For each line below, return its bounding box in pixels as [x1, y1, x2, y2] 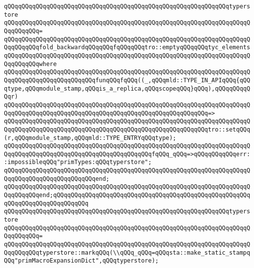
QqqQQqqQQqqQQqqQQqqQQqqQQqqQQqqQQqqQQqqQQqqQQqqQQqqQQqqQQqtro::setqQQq [4, 126, 251, 133]
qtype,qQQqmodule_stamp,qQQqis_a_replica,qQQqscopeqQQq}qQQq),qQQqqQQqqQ [4, 85, 251, 92]
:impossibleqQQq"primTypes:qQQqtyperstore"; [4, 159, 152, 166]
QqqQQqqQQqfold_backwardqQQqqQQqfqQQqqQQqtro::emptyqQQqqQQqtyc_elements [4, 44, 251, 51]
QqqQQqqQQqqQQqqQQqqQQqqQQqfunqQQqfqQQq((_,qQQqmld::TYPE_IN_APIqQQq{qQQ [4, 76, 251, 84]
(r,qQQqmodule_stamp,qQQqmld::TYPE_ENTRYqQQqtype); [4, 134, 176, 141]
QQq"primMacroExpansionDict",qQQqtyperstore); [4, 257, 159, 265]
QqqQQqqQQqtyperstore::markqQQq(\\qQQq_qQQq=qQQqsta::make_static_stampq [4, 249, 251, 256]
